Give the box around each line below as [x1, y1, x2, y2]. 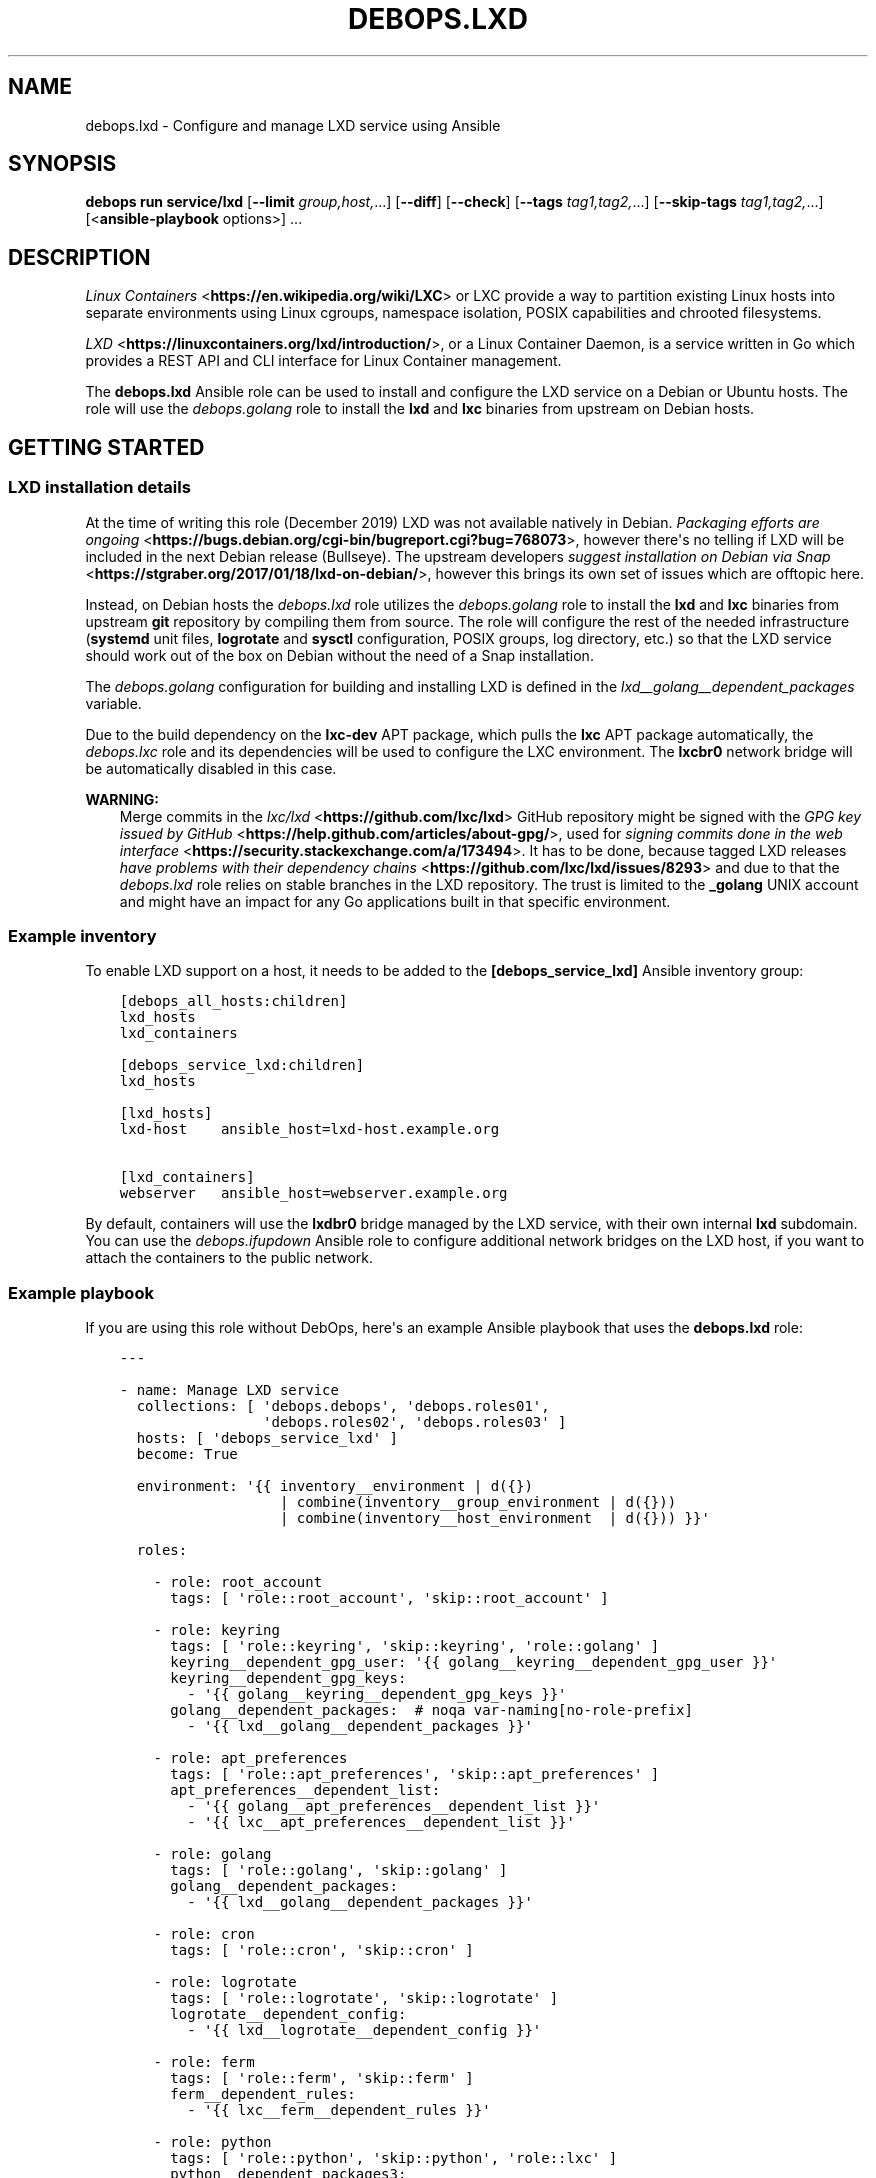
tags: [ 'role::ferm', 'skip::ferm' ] [170, 2070, 474, 2086]
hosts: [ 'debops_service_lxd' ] [136, 1430, 398, 1446]
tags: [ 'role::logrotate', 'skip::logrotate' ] [170, 1990, 559, 2006]
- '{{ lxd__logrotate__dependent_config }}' [187, 2022, 542, 2038]
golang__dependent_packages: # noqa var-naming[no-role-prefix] [170, 1702, 693, 1718]
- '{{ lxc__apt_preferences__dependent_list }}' [187, 1814, 575, 1830]
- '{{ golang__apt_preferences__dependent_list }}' [187, 1798, 601, 1814]
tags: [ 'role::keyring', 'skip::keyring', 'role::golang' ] [170, 1638, 660, 1654]
